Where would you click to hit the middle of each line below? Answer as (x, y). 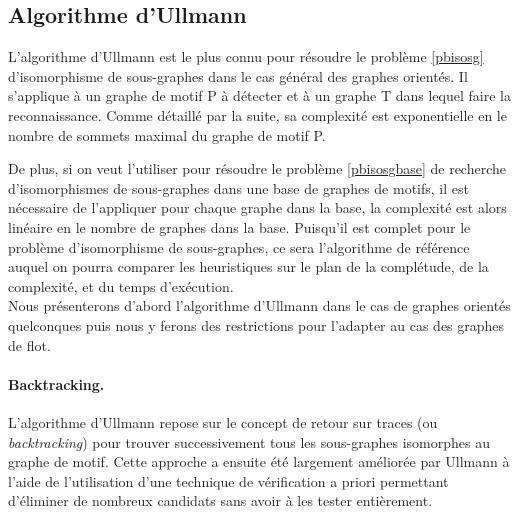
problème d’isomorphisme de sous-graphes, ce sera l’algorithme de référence (239, 246)
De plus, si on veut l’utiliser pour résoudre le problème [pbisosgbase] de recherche (257, 168)
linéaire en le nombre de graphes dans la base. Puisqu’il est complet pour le (239, 226)
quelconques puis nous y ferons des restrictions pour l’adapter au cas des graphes (256, 324)
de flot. (29, 344)
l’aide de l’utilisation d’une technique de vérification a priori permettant (228, 480)
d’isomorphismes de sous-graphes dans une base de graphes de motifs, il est (238, 187)
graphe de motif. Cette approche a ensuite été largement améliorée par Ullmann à (259, 461)
